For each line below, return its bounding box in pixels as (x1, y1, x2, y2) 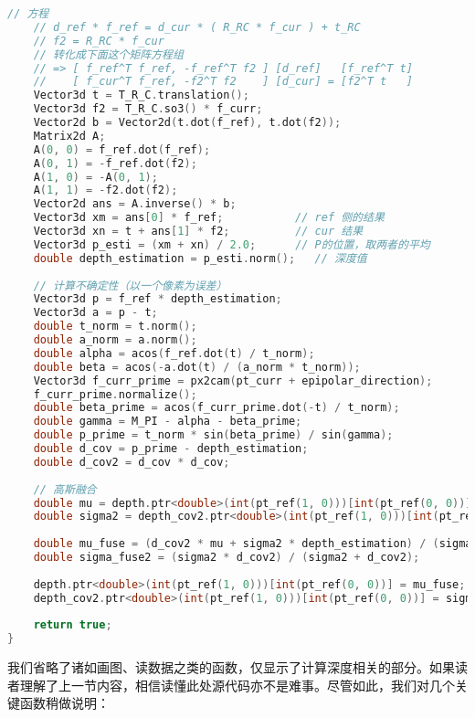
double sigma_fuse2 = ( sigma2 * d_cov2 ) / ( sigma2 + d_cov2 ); (33, 551, 420, 564)
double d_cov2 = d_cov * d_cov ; (33, 455, 230, 469)
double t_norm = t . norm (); (33, 320, 197, 333)
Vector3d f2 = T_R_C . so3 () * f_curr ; (33, 102, 263, 116)
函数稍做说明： (19, 693, 110, 713)
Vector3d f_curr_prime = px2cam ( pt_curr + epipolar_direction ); (33, 374, 433, 387)
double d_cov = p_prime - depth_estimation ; (33, 442, 309, 455)
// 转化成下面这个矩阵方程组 (33, 48, 184, 61)
